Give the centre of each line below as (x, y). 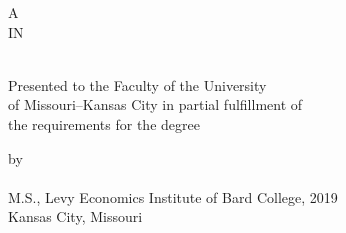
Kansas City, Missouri (75, 216)
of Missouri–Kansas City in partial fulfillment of (155, 104)
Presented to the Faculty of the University (137, 84)
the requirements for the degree (104, 123)
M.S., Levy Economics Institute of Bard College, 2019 (173, 196)
